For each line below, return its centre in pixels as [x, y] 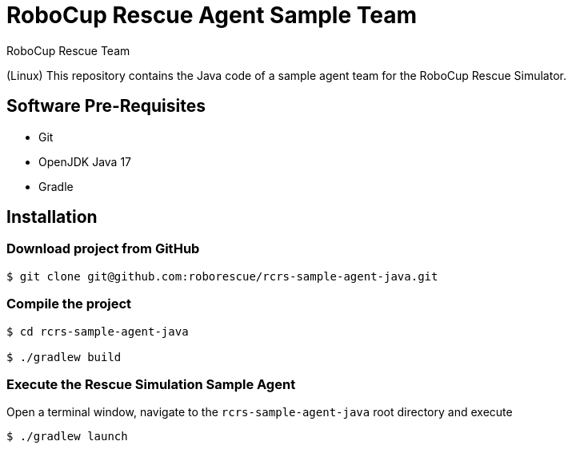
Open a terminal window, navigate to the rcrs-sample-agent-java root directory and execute [260, 412]
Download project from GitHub [103, 249]
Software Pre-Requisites [106, 106]
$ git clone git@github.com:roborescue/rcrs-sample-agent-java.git [222, 276]
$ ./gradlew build [64, 357]
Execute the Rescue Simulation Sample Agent [151, 384]
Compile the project [69, 304]
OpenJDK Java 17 [85, 161]
